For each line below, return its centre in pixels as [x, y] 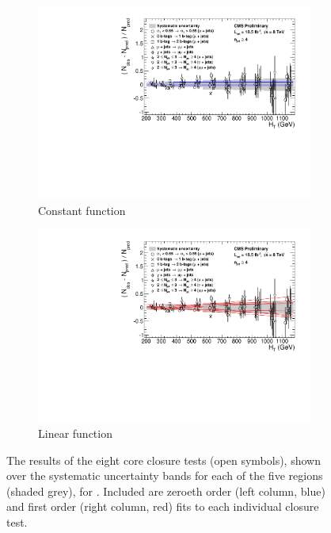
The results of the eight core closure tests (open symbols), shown [164, 460]
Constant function [82, 210]
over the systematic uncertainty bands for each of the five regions [165, 475]
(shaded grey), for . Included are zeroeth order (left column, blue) [166, 491]
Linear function [75, 433]
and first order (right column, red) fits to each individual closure [163, 506]
